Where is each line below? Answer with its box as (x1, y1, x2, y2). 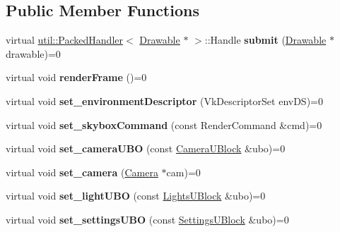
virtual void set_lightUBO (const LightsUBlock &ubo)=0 (6, 188, 266, 203)
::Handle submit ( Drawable (204, 32, 327, 47)
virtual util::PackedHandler (6, 32, 123, 47)
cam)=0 (166, 164, 201, 179)
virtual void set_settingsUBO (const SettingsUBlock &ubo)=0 (6, 212, 289, 226)
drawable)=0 (6, 46, 61, 61)
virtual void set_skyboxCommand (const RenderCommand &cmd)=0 (6, 117, 322, 132)
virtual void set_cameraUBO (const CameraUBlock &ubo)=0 (6, 141, 286, 156)
